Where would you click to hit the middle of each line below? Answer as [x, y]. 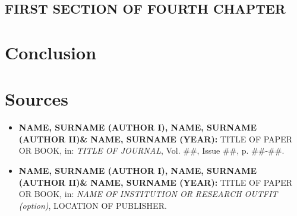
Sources [37, 99]
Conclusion [51, 52]
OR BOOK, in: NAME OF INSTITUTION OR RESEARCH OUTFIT [148, 194]
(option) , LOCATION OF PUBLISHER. [93, 205]
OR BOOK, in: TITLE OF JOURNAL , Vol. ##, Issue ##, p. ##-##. [151, 150]
